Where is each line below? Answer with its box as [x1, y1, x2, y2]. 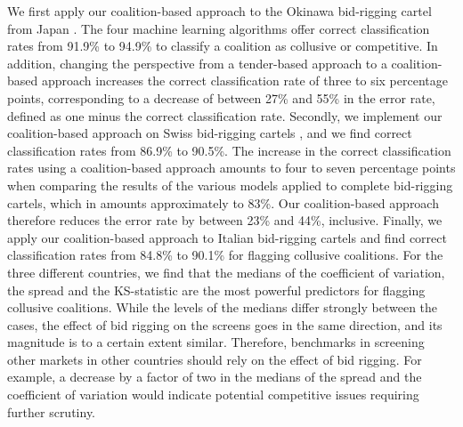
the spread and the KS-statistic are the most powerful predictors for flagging [7, 280, 426, 299]
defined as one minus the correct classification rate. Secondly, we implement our [7, 106, 443, 125]
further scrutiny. [7, 402, 96, 421]
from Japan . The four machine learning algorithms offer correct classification [7, 19, 430, 37]
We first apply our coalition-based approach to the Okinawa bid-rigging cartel [7, 2, 432, 20]
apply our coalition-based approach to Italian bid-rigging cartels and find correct [7, 228, 447, 246]
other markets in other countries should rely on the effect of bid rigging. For [7, 350, 422, 368]
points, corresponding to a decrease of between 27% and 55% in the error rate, [7, 88, 435, 107]
